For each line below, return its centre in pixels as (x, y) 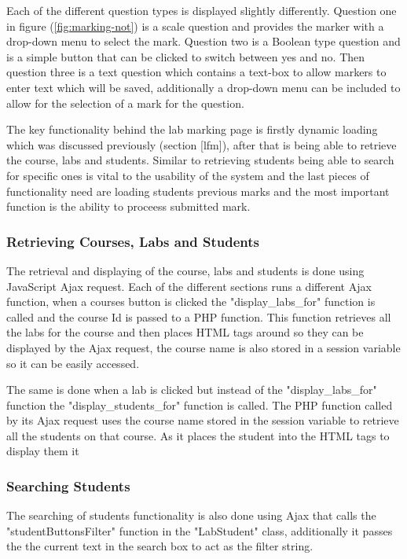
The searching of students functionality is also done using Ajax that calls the (191, 515)
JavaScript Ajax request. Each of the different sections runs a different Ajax (189, 286)
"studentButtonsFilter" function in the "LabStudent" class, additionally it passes (200, 530)
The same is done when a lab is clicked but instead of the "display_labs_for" (192, 390)
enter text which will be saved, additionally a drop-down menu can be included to (203, 87)
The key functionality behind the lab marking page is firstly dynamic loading (192, 129)
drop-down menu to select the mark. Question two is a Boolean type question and (203, 41)
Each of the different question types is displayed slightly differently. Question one (202, 10)
